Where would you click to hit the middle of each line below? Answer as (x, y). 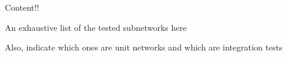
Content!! (22, 7)
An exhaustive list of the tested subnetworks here (96, 27)
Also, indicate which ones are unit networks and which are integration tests (144, 47)
